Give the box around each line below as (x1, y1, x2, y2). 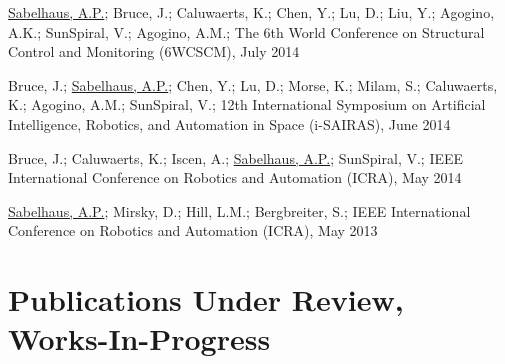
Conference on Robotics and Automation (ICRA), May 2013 (8, 220, 378, 241)
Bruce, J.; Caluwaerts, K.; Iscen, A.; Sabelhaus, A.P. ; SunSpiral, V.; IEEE (8, 147, 464, 168)
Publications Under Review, (8, 279, 404, 320)
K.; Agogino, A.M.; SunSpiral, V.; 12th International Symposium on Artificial (8, 94, 486, 115)
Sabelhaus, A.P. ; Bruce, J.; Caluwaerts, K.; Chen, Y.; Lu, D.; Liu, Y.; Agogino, (8, 2, 495, 22)
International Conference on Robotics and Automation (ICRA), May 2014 (8, 167, 462, 188)
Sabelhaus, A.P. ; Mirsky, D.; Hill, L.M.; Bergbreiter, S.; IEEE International (8, 200, 471, 221)
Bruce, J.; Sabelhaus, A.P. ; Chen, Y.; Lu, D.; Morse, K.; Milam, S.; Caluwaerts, (8, 74, 498, 95)
